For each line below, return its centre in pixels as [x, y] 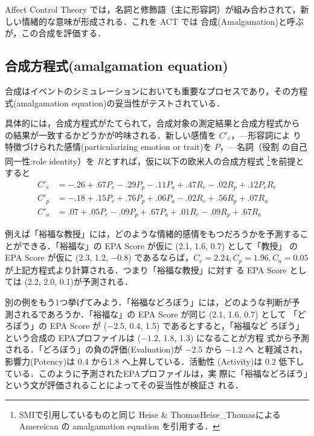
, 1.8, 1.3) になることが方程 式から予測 [234, 337]
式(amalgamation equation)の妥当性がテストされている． [115, 102]
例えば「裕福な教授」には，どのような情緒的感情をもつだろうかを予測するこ [157, 234]
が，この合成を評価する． [56, 33]
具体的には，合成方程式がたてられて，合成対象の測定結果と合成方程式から [152, 123]
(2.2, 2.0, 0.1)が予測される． [79, 281]
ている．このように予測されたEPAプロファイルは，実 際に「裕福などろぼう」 [157, 373]
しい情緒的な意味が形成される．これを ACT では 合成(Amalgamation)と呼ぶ [155, 21]
